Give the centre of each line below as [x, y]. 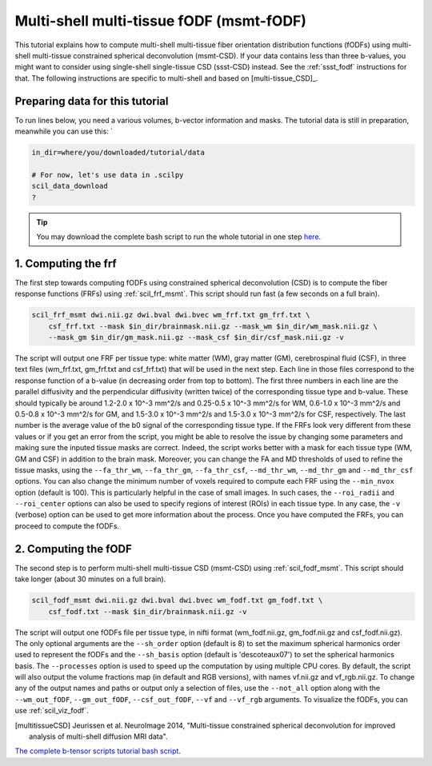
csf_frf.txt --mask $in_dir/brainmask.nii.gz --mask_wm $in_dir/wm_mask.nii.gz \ [213, 326]
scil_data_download [70, 186]
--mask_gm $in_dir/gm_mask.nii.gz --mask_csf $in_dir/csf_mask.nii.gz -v [196, 337]
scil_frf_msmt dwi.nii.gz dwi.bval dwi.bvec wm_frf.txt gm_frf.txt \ [171, 315]
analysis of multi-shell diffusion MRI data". [98, 736]
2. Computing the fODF [73, 549]
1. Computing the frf [66, 263]
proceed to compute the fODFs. [67, 526]
